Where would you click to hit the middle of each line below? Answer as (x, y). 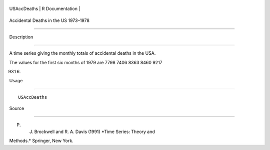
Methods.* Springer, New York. (41, 141)
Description (21, 37)
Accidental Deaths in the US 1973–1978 (49, 20)
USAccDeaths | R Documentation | (45, 8)
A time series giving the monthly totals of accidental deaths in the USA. (82, 53)
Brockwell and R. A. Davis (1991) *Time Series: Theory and (94, 132)
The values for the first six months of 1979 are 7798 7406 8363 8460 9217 (86, 62)
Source (17, 108)
